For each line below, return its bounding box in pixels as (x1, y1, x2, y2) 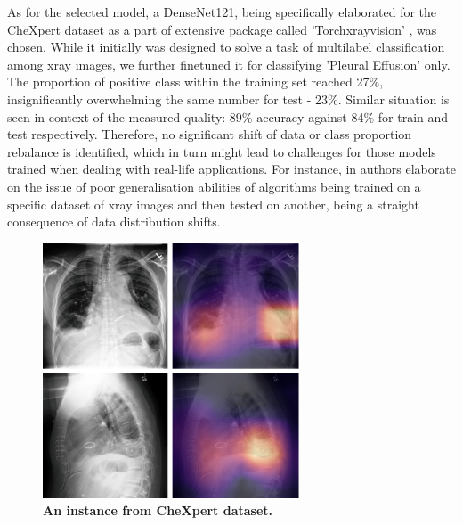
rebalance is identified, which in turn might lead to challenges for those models (7, 142, 436, 160)
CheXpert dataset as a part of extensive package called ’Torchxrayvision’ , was (7, 20, 437, 38)
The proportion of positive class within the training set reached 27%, (7, 72, 384, 91)
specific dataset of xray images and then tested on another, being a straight (7, 194, 419, 213)
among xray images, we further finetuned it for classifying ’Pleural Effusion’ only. (7, 54, 451, 73)
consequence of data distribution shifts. (7, 212, 221, 231)
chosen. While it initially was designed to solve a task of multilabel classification (7, 37, 445, 56)
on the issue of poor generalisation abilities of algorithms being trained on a (7, 176, 421, 195)
